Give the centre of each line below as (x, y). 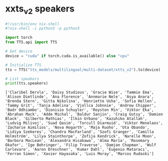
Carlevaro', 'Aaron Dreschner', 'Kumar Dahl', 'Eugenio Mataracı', (77, 149)
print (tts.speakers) (27, 83)
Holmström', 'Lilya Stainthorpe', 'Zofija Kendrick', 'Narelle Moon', (81, 136)
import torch (19, 38)
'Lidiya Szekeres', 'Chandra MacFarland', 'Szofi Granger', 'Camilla (80, 132)
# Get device (19, 51)
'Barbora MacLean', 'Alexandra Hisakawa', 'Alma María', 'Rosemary (77, 141)
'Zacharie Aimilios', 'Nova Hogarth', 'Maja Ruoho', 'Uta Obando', (77, 128)
